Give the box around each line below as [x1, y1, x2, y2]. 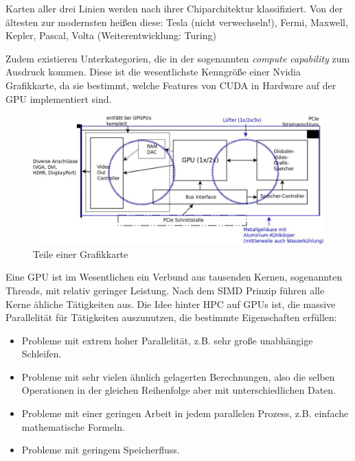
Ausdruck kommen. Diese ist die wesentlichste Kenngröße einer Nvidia [5, 64, 301, 79]
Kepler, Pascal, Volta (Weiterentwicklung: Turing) [5, 28, 216, 43]
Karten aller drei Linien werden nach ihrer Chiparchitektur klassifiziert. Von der [5, 1, 343, 15]
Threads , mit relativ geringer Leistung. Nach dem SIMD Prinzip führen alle [5, 283, 325, 297]
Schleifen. [21, 346, 62, 361]
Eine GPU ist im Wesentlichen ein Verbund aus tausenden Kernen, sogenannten [5, 270, 343, 284]
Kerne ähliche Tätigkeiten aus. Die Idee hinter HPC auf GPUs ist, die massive [5, 296, 336, 311]
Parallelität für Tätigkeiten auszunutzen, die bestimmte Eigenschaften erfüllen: [5, 310, 337, 324]
